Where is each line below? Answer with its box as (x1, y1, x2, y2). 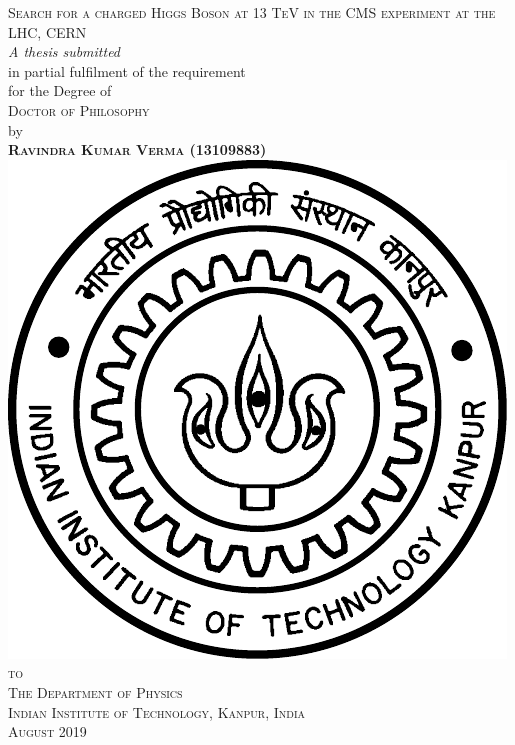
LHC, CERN (8, 21, 87, 42)
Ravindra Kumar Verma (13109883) (8, 139, 267, 160)
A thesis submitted (8, 41, 121, 62)
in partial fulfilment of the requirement (8, 60, 246, 81)
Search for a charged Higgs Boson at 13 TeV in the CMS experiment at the (8, 2, 496, 22)
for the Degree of (8, 80, 112, 101)
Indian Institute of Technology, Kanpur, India (8, 701, 306, 722)
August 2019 (8, 721, 87, 742)
